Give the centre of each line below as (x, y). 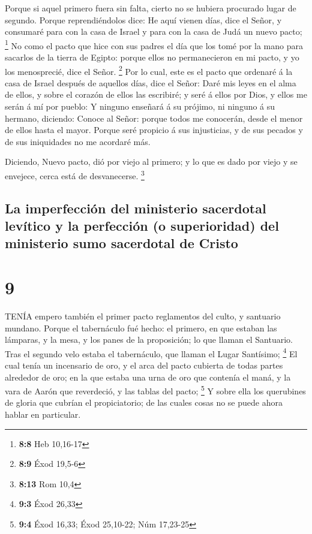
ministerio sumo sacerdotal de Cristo (121, 243)
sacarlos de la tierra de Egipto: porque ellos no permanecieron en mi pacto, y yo (152, 57)
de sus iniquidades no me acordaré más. (78, 141)
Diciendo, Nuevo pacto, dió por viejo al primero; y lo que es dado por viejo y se (151, 162)
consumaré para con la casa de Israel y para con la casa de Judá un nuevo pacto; (154, 31)
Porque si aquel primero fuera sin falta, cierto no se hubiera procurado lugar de (151, 8)
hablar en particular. (43, 414)
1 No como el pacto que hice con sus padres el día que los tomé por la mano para (154, 44)
